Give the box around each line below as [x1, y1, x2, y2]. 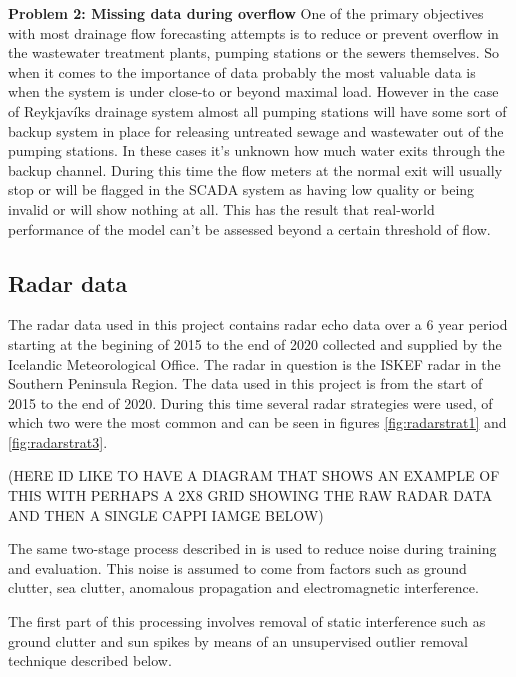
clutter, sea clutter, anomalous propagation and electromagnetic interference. [8, 577, 479, 598]
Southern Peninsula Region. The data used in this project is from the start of [8, 373, 483, 394]
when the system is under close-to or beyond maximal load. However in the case [8, 81, 499, 102]
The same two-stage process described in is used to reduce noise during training [8, 538, 497, 559]
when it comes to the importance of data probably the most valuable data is [8, 61, 476, 82]
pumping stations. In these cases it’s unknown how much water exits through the [8, 140, 505, 161]
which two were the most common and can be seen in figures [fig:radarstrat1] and [8, 412, 507, 433]
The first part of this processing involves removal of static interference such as [8, 611, 486, 632]
